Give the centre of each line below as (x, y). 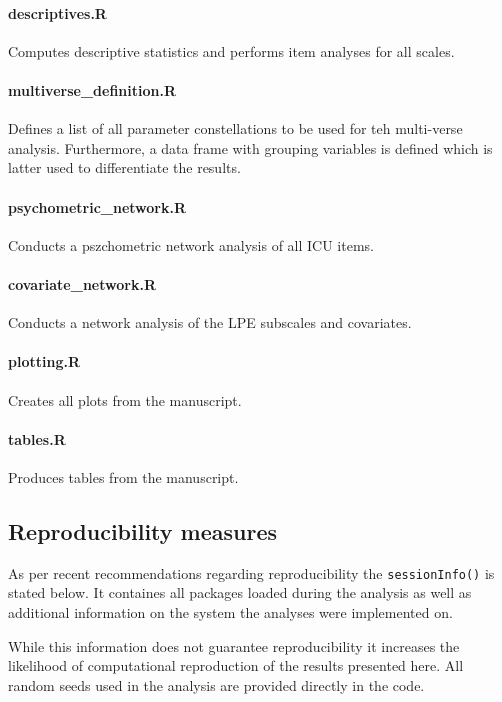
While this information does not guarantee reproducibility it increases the (234, 645)
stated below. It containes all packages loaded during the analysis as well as (240, 592)
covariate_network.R (82, 283)
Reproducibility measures (143, 530)
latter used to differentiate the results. (124, 167)
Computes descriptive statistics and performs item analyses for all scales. (231, 50)
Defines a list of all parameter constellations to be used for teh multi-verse (235, 128)
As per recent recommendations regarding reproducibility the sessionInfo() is (251, 572)
